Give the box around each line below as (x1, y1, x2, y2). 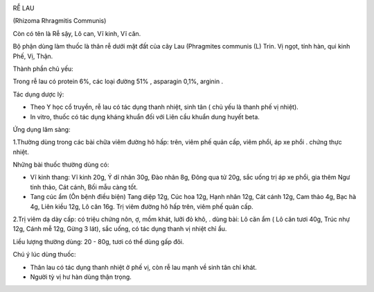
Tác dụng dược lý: (12, 90, 64, 98)
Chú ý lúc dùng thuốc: (12, 250, 76, 259)
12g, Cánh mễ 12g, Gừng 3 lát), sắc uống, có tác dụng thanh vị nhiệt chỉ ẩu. (12, 225, 227, 233)
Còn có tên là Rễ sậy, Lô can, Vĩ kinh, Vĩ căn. (12, 29, 141, 37)
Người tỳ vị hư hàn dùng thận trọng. (30, 273, 132, 281)
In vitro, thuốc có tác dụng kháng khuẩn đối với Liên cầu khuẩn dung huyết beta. (30, 112, 260, 121)
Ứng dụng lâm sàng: (12, 125, 71, 133)
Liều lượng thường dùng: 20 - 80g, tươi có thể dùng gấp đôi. (12, 237, 184, 246)
